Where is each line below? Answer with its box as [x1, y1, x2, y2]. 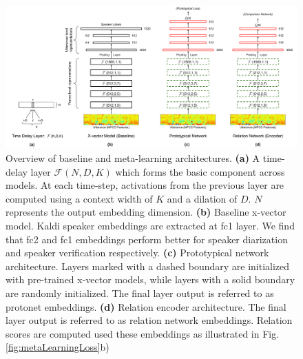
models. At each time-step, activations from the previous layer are [6, 178, 284, 192]
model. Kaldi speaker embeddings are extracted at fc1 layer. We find [6, 218, 295, 232]
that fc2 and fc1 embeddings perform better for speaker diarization [6, 232, 288, 246]
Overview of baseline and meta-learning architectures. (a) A [6, 151, 260, 165]
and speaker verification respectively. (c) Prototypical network [6, 245, 269, 260]
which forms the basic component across [115, 164, 285, 178]
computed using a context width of [6, 191, 153, 205]
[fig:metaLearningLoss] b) [6, 340, 109, 354]
